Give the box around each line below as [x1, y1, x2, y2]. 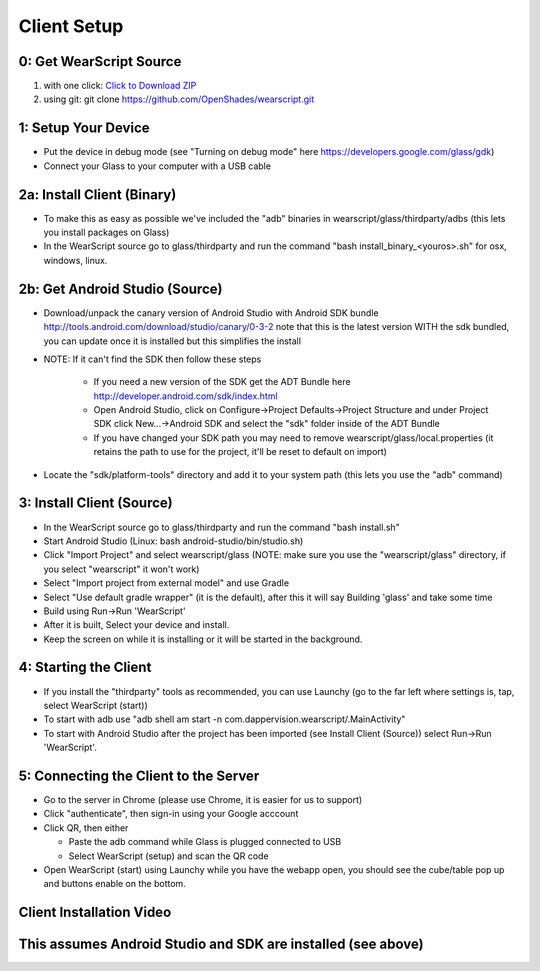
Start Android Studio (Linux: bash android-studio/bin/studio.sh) [43, 535, 304, 547]
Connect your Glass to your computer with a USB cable [43, 160, 272, 172]
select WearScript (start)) [43, 699, 149, 711]
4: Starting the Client [18, 659, 152, 676]
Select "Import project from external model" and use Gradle [43, 577, 290, 589]
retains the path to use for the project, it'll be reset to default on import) [93, 446, 387, 458]
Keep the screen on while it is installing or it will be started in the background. [43, 633, 363, 645]
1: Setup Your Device [18, 120, 150, 137]
